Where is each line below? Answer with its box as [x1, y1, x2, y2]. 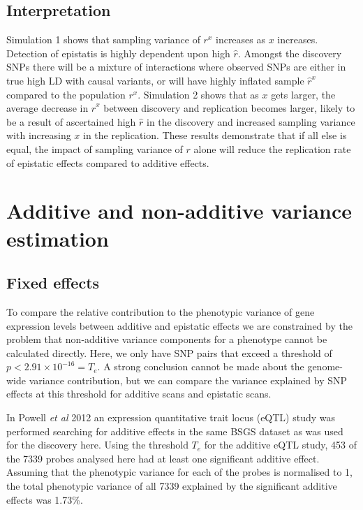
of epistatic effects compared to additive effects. [6, 155, 209, 170]
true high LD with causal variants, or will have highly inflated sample [6, 73, 304, 87]
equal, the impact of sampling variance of [6, 141, 183, 156]
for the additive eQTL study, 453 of [204, 437, 357, 452]
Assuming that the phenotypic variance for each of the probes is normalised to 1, [6, 465, 353, 479]
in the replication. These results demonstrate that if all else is [83, 128, 347, 143]
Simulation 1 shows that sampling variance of [6, 32, 200, 47]
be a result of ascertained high [6, 114, 136, 129]
